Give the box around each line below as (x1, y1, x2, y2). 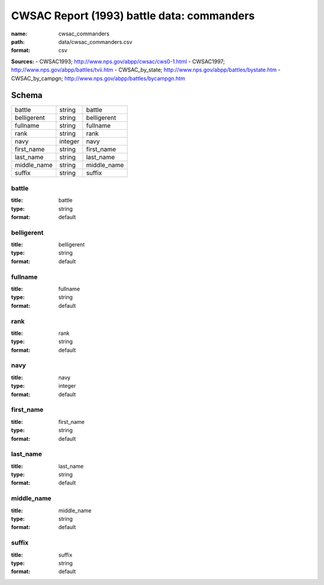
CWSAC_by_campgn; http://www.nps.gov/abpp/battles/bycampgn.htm (11, 75, 185, 82)
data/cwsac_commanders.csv (58, 38, 133, 45)
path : (11, 38, 25, 45)
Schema (11, 90, 43, 100)
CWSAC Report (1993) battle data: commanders (11, 9, 255, 22)
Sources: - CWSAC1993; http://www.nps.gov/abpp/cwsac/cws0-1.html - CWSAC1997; (11, 58, 225, 65)
